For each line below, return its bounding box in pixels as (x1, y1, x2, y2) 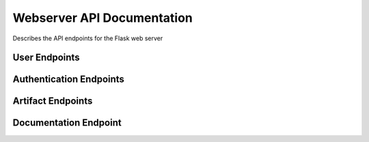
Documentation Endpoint (12, 117, 122, 129)
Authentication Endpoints (12, 74, 124, 85)
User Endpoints (12, 52, 80, 63)
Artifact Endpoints (12, 96, 93, 107)
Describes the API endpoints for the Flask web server (12, 34, 163, 42)
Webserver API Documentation (12, 10, 193, 25)
